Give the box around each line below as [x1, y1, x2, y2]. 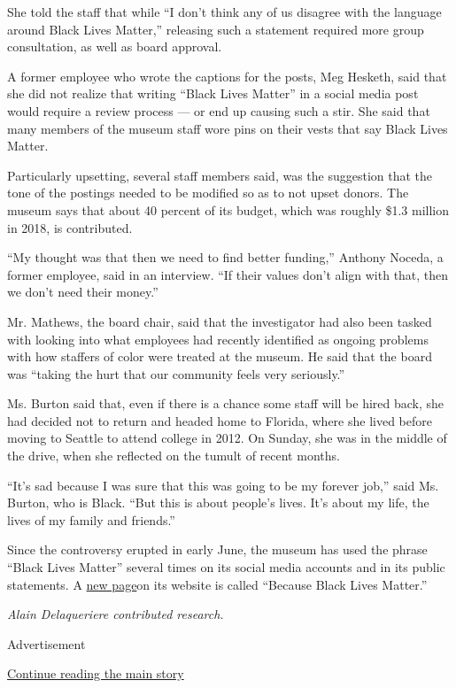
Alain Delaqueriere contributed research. [7, 605, 224, 623]
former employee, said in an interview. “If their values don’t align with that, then [7, 265, 449, 283]
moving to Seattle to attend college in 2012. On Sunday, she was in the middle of [7, 429, 447, 447]
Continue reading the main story [7, 664, 184, 683]
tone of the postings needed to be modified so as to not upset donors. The [7, 183, 409, 202]
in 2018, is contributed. [7, 218, 133, 236]
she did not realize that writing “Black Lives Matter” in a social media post [7, 84, 419, 103]
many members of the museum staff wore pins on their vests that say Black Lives [7, 119, 448, 137]
